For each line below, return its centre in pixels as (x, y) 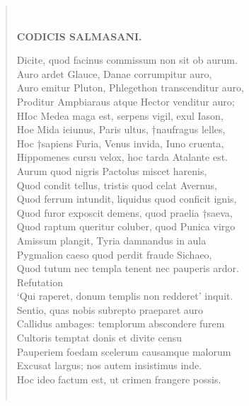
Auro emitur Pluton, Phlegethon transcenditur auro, (130, 88)
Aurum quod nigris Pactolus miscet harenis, (112, 170)
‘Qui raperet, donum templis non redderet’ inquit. (125, 296)
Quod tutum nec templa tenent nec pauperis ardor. (128, 268)
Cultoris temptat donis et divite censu (99, 338)
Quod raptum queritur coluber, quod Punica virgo (126, 226)
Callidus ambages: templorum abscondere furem (121, 323)
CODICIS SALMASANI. (79, 36)
